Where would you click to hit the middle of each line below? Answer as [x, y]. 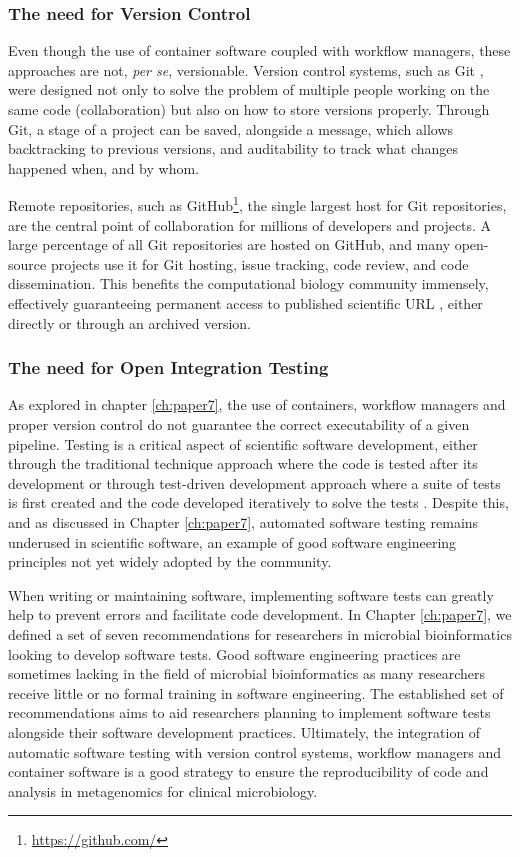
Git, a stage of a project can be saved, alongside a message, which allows [231, 128]
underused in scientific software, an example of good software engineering [232, 541]
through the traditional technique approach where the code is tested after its [243, 463]
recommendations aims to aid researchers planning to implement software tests [249, 712]
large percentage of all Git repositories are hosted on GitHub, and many [229, 244]
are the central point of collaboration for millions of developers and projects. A [250, 224]
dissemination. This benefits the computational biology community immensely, [248, 283]
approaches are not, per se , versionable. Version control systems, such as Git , [246, 69]
